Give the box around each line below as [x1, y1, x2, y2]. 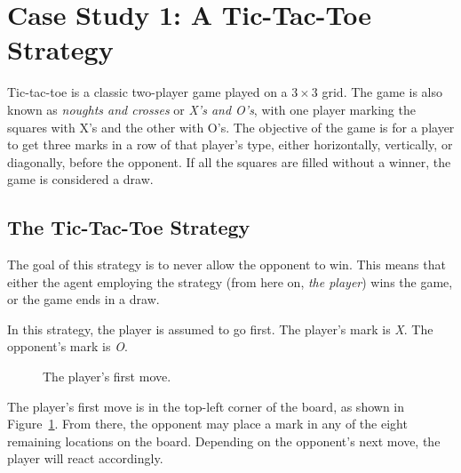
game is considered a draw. [7, 170, 154, 188]
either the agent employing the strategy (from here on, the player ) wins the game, [7, 272, 453, 291]
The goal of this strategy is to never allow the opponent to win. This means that [7, 255, 446, 274]
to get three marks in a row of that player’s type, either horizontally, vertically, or [7, 135, 453, 154]
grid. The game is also [322, 83, 442, 101]
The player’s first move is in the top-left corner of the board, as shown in [7, 397, 405, 415]
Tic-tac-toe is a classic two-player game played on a [7, 83, 288, 101]
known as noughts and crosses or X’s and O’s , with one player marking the [7, 100, 416, 118]
